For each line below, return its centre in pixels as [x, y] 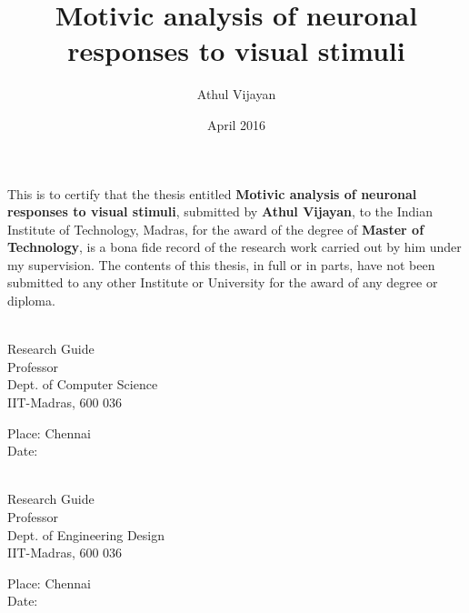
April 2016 [236, 124]
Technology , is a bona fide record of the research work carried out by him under [234, 247]
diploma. [31, 301]
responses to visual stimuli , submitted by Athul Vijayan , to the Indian [220, 211]
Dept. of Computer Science [83, 384]
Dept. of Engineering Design [86, 534]
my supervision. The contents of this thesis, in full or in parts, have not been [221, 264]
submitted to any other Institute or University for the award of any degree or [223, 282]
